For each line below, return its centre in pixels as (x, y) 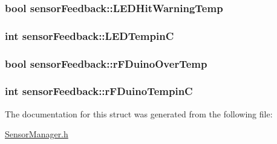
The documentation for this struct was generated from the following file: (139, 113)
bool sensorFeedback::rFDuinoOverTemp (106, 63)
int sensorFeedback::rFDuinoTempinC (99, 91)
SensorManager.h (37, 134)
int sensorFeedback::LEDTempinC (90, 35)
